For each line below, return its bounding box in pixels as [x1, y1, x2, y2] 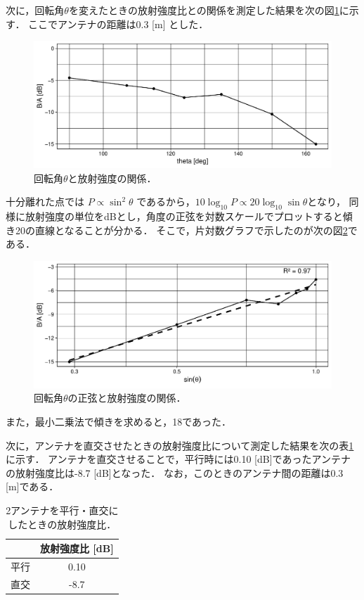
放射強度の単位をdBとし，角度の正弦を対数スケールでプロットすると [25, 209, 343, 224]
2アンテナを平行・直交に [6, 502, 119, 517]
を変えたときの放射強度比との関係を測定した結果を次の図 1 [68, 3, 339, 17]
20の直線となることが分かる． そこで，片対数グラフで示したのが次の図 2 [15, 222, 348, 237]
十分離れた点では [6, 194, 84, 209]
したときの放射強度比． [8, 516, 117, 531]
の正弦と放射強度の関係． [67, 390, 186, 405]
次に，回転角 [6, 3, 65, 17]
